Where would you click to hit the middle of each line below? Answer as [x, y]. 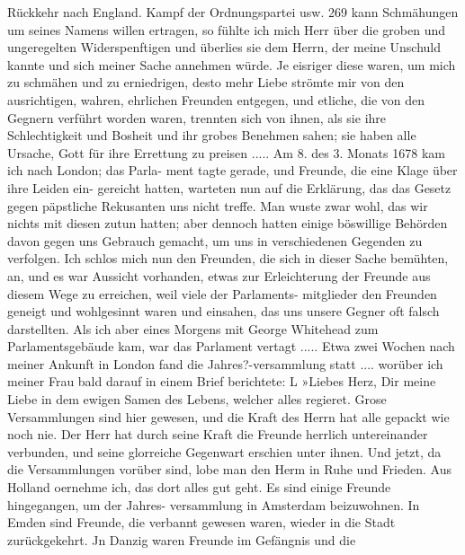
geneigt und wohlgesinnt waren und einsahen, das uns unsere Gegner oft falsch [224, 311]
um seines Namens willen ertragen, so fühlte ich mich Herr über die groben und [227, 29]
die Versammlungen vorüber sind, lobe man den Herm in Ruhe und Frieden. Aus [229, 469]
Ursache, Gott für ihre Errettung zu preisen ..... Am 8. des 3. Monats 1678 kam [226, 152]
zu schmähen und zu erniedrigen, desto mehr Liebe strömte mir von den [206, 82]
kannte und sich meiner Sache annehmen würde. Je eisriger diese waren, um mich [232, 64]
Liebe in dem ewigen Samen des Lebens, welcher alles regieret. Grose [197, 399]
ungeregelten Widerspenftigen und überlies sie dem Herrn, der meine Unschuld [224, 47]
